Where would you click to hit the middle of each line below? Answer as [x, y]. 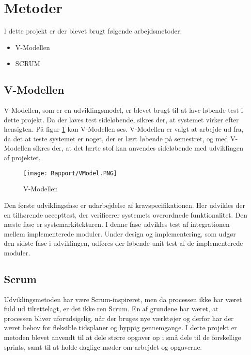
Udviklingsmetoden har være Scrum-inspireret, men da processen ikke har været [123, 299]
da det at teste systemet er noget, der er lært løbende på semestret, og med [116, 138]
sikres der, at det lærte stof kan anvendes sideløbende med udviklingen [138, 148]
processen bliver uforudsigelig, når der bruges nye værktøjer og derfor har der [119, 318]
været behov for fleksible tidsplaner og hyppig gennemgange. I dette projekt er [120, 328]
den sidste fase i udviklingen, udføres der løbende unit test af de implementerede [124, 243]
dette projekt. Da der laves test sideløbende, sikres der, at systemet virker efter [121, 119]
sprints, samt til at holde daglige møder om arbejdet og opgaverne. [103, 347]
